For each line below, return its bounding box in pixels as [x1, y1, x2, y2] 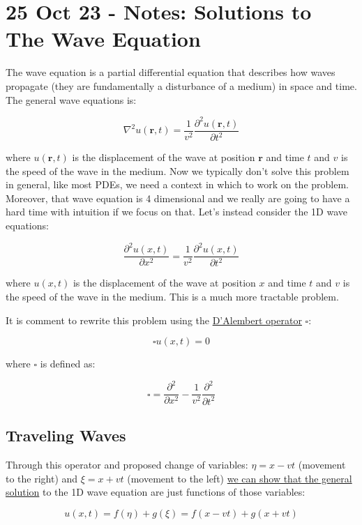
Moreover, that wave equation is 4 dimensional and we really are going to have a [6, 190, 350, 205]
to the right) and [6, 471, 78, 485]
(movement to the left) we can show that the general [127, 471, 352, 485]
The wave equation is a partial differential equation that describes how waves [6, 65, 335, 79]
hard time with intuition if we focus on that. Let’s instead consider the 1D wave [6, 204, 347, 219]
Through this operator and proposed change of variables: [6, 457, 248, 471]
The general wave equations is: [6, 92, 137, 107]
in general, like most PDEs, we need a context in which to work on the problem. [6, 177, 349, 192]
